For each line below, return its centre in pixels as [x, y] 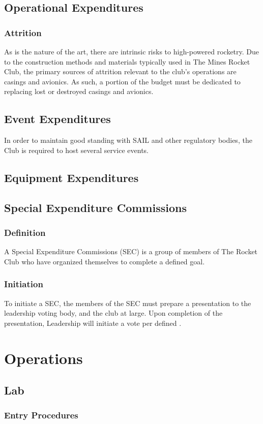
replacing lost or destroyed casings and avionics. [79, 91]
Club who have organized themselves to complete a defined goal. [105, 261]
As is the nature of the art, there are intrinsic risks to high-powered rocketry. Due [132, 51]
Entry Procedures [41, 415]
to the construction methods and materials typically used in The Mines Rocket [127, 61]
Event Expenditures [57, 119]
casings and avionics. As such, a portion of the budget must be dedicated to [122, 81]
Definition [25, 232]
